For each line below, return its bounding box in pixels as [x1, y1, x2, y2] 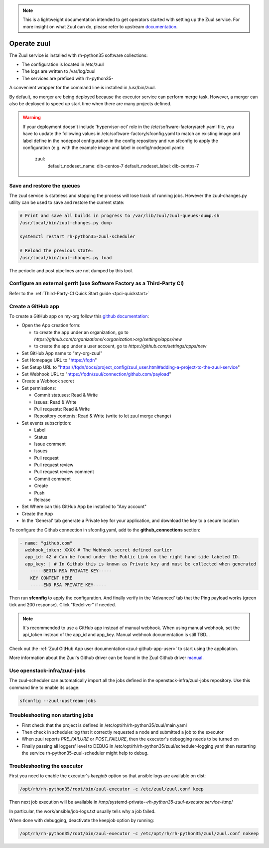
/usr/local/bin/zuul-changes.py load [19, 255, 112, 260]
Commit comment [34, 476, 71, 482]
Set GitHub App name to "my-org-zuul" [21, 350, 103, 356]
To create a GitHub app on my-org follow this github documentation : [9, 313, 149, 319]
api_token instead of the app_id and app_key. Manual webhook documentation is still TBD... [22, 632, 210, 638]
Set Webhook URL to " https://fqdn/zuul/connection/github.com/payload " [21, 371, 171, 377]
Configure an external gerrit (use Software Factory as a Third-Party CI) [9, 280, 184, 287]
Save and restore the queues [9, 182, 81, 189]
